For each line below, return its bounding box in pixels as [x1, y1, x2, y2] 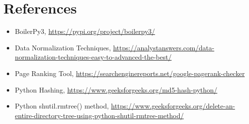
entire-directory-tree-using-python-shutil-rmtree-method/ [15, 110, 184, 120]
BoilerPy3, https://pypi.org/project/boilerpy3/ [15, 26, 155, 36]
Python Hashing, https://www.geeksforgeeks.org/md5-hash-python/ [15, 84, 217, 94]
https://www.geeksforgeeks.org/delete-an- [111, 101, 235, 111]
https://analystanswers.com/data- [113, 42, 215, 52]
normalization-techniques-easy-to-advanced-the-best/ [15, 52, 172, 62]
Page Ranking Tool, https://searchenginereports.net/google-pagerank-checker [15, 68, 245, 78]
